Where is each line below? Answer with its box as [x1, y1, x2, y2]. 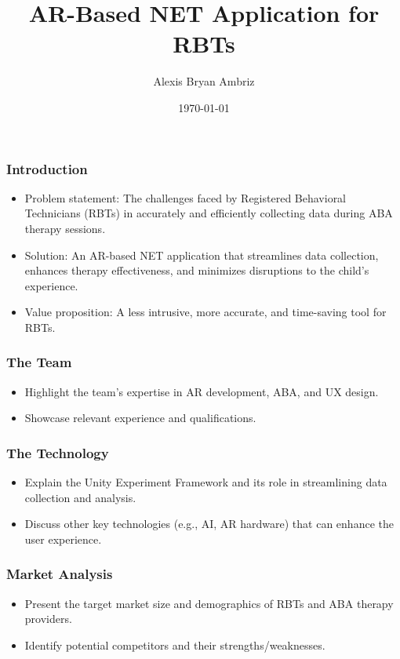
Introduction [6, 158, 88, 178]
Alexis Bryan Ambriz [153, 73, 255, 89]
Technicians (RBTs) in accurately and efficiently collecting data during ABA [24, 205, 393, 221]
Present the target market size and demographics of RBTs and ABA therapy [24, 595, 394, 611]
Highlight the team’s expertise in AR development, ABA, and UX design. [24, 383, 379, 399]
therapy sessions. [24, 220, 106, 236]
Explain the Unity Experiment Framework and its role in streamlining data [24, 474, 387, 490]
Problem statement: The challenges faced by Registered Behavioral [24, 189, 347, 206]
